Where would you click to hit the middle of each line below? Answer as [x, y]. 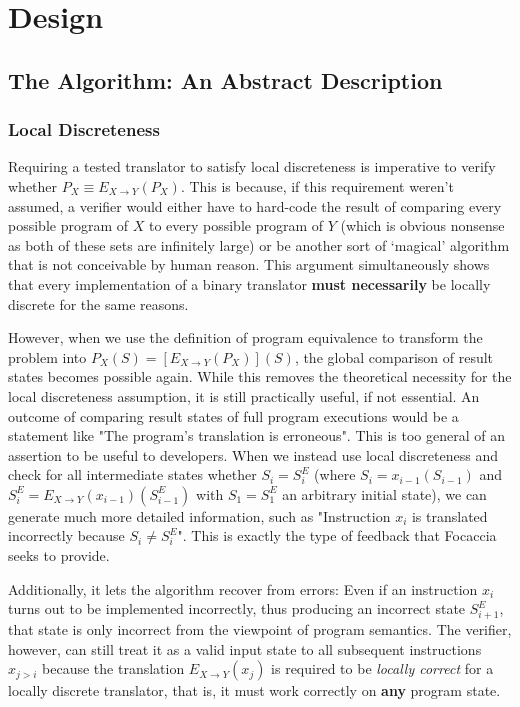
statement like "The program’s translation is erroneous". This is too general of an [256, 435]
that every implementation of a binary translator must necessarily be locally [249, 283]
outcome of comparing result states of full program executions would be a [233, 415]
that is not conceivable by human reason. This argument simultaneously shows [249, 264]
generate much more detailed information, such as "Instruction [199, 515]
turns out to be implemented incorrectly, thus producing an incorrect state [237, 608]
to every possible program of [236, 225]
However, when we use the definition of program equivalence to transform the [245, 337]
